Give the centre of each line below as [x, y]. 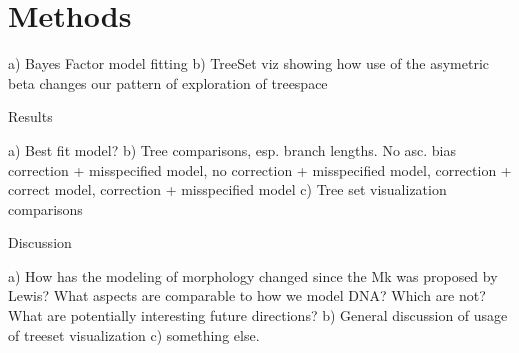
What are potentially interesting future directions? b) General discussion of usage [258, 315]
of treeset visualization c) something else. [134, 334]
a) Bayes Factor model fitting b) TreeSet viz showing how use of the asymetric [249, 63]
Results [30, 116]
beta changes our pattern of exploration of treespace [168, 82]
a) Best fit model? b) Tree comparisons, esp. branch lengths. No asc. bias [232, 149]
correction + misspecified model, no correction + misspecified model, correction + [260, 169]
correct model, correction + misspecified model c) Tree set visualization [227, 189]
